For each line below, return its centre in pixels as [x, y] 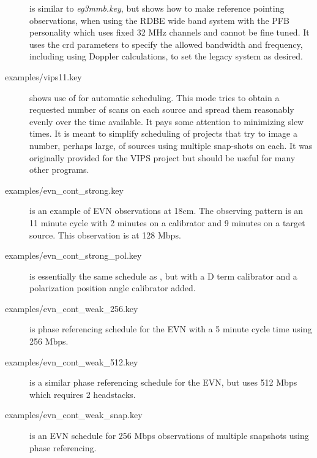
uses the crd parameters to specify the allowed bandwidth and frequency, [166, 44]
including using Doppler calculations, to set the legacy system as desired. [166, 56]
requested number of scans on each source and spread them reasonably [162, 109]
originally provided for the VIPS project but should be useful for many [162, 157]
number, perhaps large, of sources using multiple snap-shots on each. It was [171, 145]
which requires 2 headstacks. [83, 394]
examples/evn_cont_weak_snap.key [74, 415]
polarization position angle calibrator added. [113, 288]
